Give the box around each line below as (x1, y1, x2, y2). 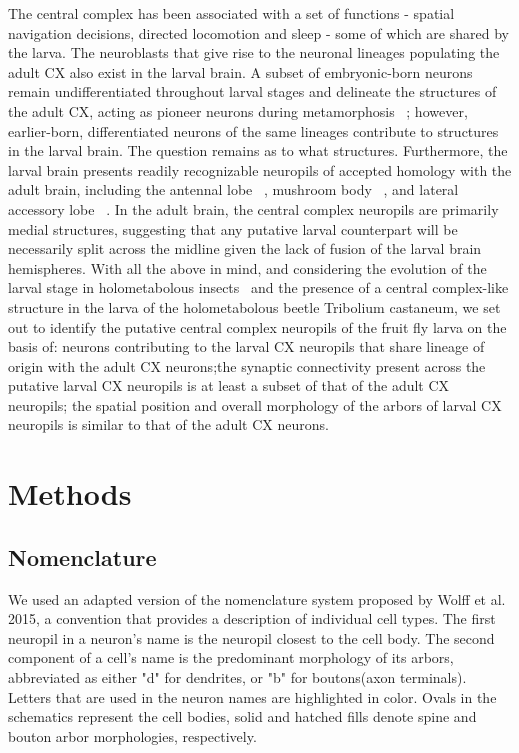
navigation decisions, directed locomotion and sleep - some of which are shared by (8, 22, 509, 43)
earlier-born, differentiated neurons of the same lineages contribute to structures (8, 120, 499, 141)
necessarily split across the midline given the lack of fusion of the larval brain (8, 238, 482, 259)
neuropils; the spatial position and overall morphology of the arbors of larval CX (8, 394, 502, 415)
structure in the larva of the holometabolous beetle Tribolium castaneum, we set (8, 296, 501, 317)
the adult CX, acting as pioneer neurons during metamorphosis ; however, (8, 100, 468, 121)
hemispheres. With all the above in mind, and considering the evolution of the (8, 257, 487, 278)
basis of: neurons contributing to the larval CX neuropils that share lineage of (8, 336, 485, 357)
